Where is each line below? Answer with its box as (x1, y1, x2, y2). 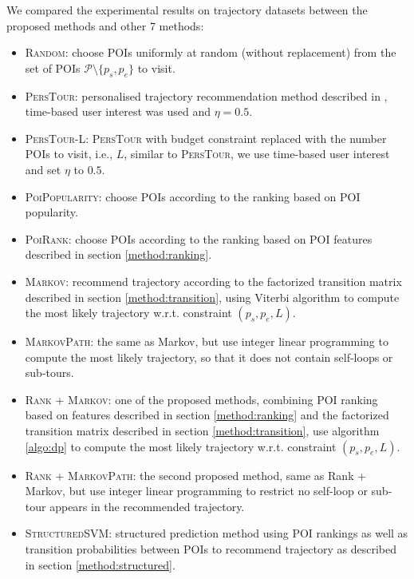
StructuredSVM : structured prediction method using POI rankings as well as (25, 525, 408, 541)
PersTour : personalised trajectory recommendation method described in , (25, 87, 388, 104)
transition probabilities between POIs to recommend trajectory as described (25, 541, 396, 557)
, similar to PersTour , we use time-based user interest (124, 145, 390, 162)
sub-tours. (25, 364, 74, 381)
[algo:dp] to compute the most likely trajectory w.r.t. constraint (25, 438, 337, 454)
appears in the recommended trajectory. (49, 498, 245, 514)
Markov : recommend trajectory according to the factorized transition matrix (25, 272, 402, 289)
